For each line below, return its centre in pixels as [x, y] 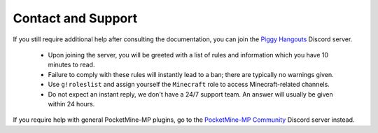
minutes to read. [71, 65]
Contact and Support [75, 18]
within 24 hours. [71, 104]
